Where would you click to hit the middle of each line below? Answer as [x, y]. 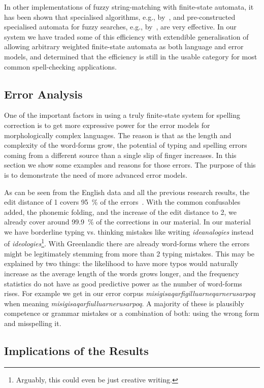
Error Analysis [43, 94]
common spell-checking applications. [60, 66]
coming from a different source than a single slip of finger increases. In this [120, 155]
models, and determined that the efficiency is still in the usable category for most [131, 56]
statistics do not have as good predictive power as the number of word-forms [123, 283]
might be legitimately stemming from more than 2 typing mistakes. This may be [129, 253]
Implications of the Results [76, 350]
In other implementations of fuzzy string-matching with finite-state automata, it [129, 7]
